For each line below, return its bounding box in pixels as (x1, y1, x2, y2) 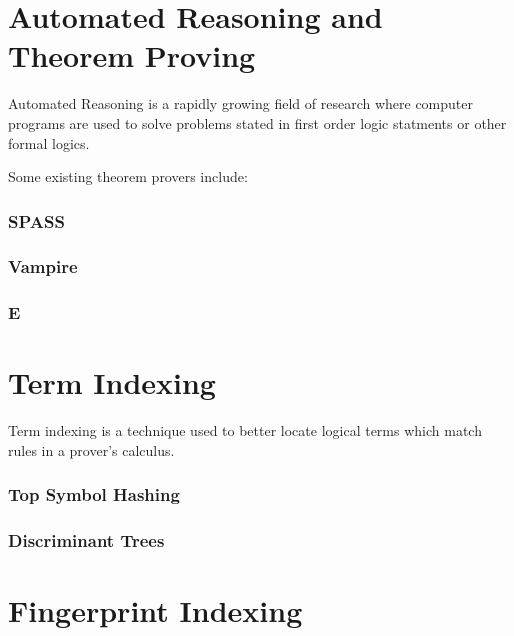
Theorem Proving (8, 35, 256, 76)
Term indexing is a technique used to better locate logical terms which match (8, 420, 482, 441)
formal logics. (8, 132, 90, 153)
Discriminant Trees (8, 528, 165, 553)
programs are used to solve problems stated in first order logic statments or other (8, 112, 507, 133)
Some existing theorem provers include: (8, 166, 248, 187)
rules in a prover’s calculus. (8, 439, 175, 460)
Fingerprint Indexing (8, 590, 303, 631)
